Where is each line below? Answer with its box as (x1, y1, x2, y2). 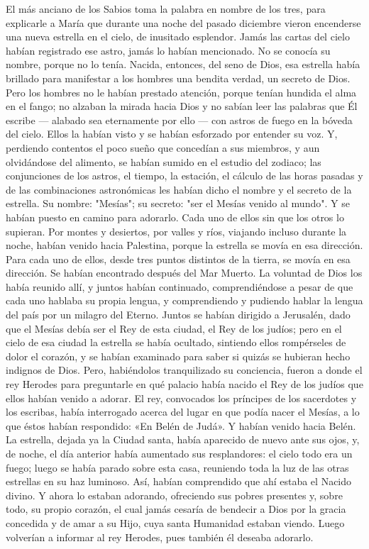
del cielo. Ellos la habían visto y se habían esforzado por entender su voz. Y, (6, 126, 338, 141)
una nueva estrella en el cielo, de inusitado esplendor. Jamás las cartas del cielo (6, 29, 350, 44)
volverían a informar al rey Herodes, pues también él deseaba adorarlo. (6, 529, 314, 544)
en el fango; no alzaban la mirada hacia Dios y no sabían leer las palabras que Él (6, 99, 358, 113)
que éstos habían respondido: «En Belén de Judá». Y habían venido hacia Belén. (6, 418, 356, 433)
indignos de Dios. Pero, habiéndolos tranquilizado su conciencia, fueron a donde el (6, 362, 363, 377)
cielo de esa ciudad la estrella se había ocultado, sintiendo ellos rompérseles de (6, 335, 346, 350)
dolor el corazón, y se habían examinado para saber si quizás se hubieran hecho (6, 348, 351, 363)
